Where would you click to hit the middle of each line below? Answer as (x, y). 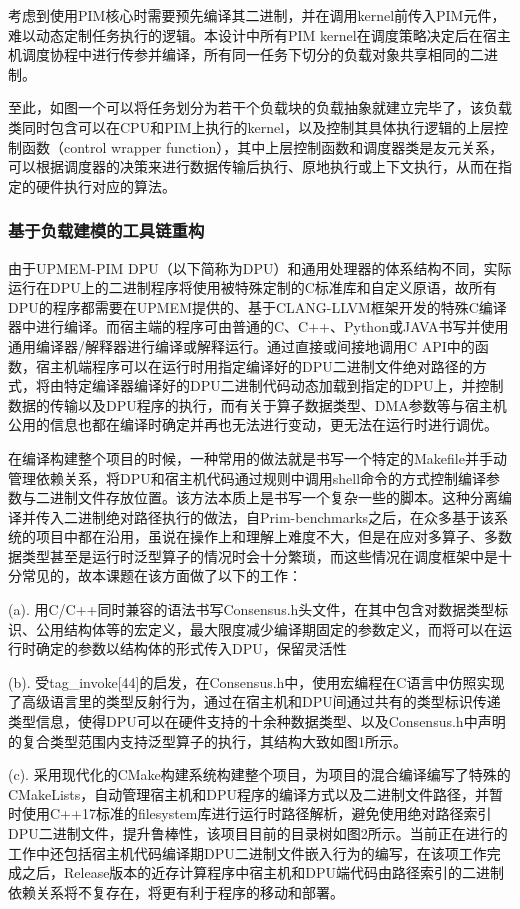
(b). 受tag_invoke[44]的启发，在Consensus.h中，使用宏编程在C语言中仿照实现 (256, 681)
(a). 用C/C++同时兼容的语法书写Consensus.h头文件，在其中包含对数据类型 (251, 609)
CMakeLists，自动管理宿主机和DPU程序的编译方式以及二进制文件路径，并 (249, 793)
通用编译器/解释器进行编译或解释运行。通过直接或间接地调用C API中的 (241, 345)
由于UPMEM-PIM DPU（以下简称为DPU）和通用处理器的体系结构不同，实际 (260, 267)
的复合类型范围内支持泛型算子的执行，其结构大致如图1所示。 (207, 740)
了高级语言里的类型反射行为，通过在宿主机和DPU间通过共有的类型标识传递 (254, 701)
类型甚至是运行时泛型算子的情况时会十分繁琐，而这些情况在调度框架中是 (259, 555)
